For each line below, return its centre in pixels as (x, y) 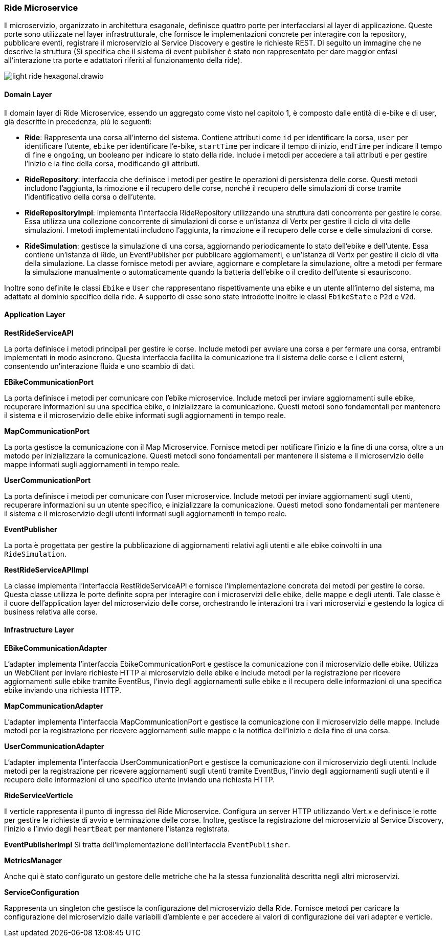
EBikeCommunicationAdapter (56, 648)
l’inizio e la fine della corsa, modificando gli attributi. (112, 163)
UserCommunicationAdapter (54, 747)
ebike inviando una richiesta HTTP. (63, 690)
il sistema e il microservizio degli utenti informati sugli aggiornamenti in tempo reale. (145, 513)
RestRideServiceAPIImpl (47, 570)
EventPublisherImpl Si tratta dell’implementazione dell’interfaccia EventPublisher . (147, 845)
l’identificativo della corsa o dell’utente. (90, 196)
